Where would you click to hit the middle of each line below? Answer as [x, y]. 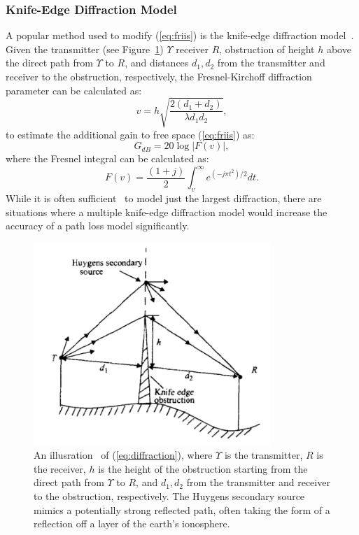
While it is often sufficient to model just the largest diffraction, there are [164, 198]
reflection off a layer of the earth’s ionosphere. [132, 523]
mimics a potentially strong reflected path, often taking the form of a [182, 509]
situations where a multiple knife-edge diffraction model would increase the [167, 212]
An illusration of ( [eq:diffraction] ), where [123, 455]
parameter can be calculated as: [74, 90]
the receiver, [60, 468]
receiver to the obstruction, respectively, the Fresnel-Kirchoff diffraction [159, 76]
